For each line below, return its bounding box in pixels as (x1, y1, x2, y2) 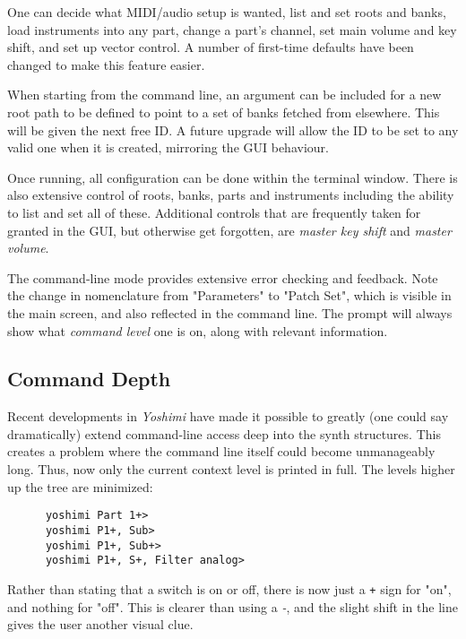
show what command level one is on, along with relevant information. (7, 321, 388, 340)
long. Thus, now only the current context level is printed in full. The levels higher (7, 460, 455, 479)
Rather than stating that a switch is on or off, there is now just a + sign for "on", (7, 579, 452, 598)
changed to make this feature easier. (7, 55, 205, 73)
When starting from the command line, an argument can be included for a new (7, 85, 442, 104)
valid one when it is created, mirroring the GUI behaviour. (7, 138, 329, 157)
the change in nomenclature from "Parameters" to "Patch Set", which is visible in (7, 286, 452, 305)
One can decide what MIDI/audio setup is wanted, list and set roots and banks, (7, 3, 446, 21)
